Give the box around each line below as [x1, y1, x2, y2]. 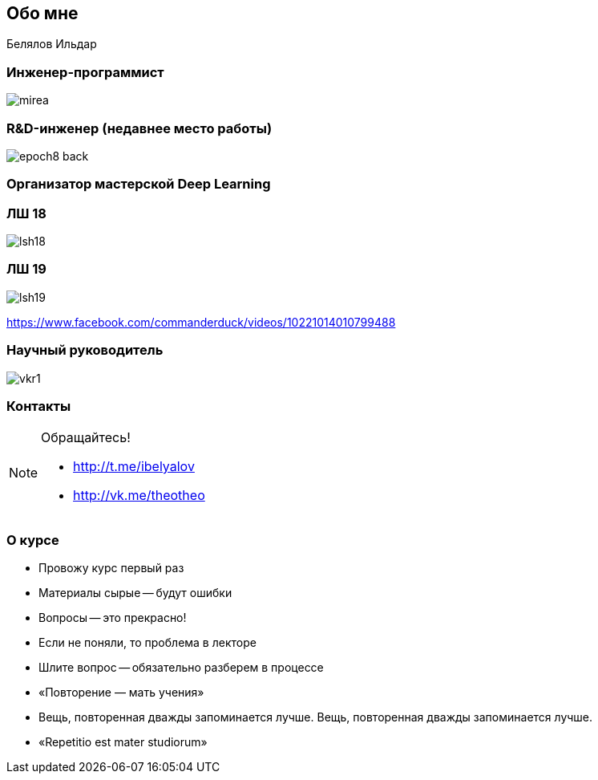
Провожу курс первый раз [38, 561, 184, 575]
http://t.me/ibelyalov [73, 458, 195, 475]
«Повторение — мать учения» [38, 685, 204, 700]
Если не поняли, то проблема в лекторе [38, 636, 257, 650]
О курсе [6, 531, 59, 548]
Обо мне [6, 3, 79, 23]
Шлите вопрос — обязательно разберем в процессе [38, 660, 324, 675]
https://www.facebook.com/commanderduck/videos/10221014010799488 [6, 315, 396, 329]
